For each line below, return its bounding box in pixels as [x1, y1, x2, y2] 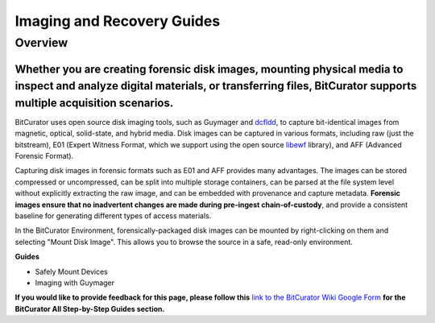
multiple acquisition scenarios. [14, 96, 174, 110]
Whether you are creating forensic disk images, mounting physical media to [14, 62, 404, 76]
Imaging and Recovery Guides [14, 12, 221, 30]
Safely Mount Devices [35, 267, 108, 276]
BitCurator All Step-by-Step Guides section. [14, 304, 165, 313]
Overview [14, 35, 68, 50]
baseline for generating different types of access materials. [14, 211, 212, 221]
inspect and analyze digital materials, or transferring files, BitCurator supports [14, 79, 417, 93]
